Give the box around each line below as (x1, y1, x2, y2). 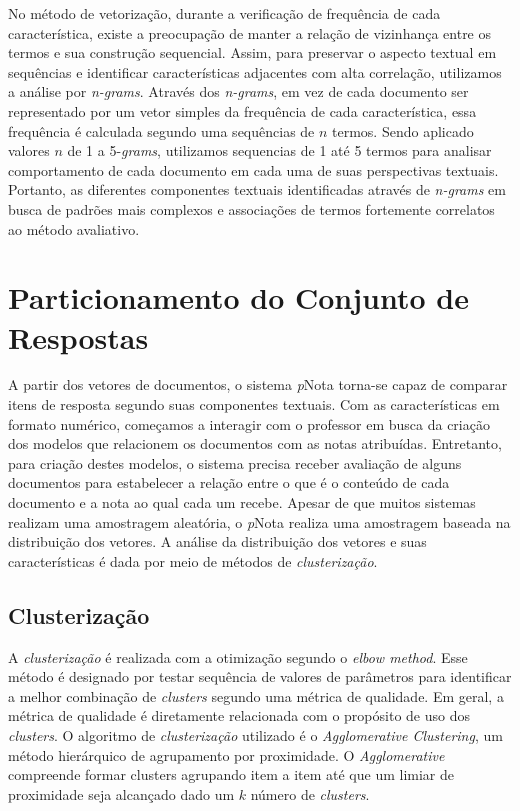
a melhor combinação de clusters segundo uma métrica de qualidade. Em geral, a (8, 685, 504, 706)
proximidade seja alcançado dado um (8, 783, 235, 804)
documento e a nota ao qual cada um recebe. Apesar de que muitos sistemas (8, 492, 476, 512)
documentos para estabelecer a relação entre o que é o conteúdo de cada (8, 472, 450, 493)
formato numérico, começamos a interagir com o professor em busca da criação (8, 413, 490, 434)
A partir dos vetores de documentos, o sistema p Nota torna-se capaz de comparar (8, 374, 508, 395)
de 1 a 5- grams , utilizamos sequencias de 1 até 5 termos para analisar (67, 140, 492, 161)
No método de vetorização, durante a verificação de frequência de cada (8, 3, 441, 23)
